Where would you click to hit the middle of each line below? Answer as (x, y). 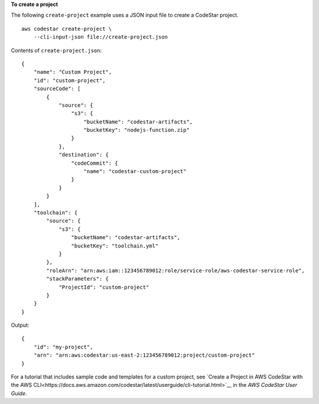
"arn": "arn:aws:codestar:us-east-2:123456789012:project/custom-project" (144, 355)
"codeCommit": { (95, 163)
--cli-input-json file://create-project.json (101, 37)
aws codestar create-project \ (67, 29)
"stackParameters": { (78, 279)
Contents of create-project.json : (56, 50)
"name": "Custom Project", (73, 72)
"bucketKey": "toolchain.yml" (115, 246)
